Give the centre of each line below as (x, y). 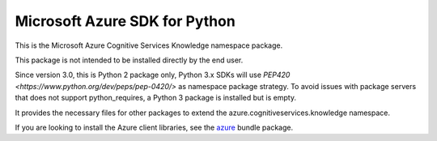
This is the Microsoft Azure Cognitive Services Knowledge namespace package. (149, 45)
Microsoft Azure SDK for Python (125, 21)
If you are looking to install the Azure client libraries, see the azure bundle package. (154, 127)
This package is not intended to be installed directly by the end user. (129, 60)
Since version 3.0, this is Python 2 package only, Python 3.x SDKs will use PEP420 (153, 75)
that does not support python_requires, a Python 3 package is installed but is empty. (156, 98)
